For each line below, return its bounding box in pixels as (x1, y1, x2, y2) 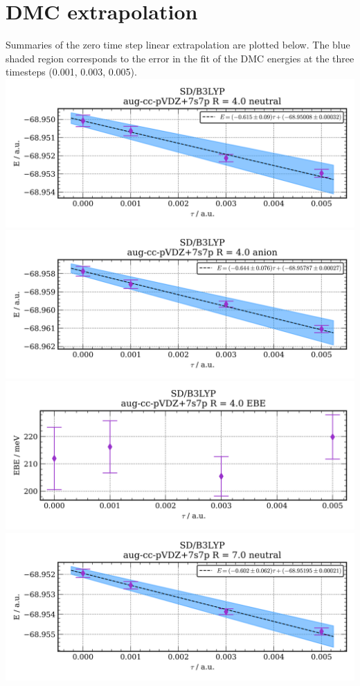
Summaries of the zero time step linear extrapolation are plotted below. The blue (6, 37, 350, 52)
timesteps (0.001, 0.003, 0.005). (6, 64, 137, 79)
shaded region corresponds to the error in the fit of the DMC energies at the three (6, 51, 354, 65)
